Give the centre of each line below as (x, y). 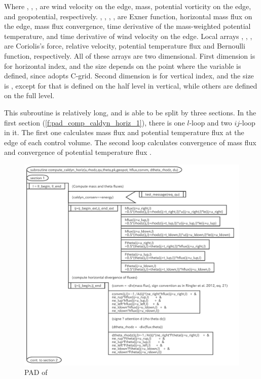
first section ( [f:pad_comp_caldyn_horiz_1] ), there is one (95, 122)
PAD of (36, 372)
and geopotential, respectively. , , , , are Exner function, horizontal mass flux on (128, 16)
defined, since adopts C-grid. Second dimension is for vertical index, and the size (129, 76)
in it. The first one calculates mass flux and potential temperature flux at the (124, 132)
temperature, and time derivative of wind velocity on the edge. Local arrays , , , (128, 36)
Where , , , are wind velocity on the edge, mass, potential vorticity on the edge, (128, 6)
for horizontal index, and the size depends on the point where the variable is (123, 66)
